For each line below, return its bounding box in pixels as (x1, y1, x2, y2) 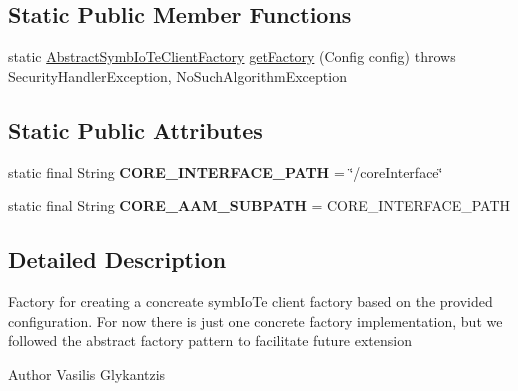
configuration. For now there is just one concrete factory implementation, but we (8, 310, 503, 331)
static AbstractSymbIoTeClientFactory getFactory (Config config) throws (8, 46, 456, 67)
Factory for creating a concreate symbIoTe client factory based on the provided (8, 290, 493, 311)
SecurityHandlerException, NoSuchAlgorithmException (8, 65, 347, 86)
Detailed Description (8, 244, 227, 275)
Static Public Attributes (8, 114, 263, 145)
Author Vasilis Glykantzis (8, 363, 166, 384)
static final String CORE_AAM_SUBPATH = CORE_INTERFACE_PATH (8, 195, 510, 216)
